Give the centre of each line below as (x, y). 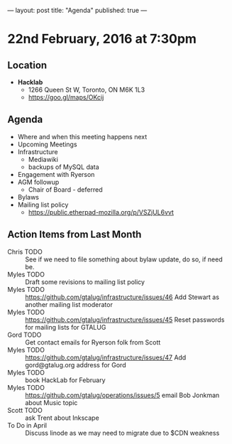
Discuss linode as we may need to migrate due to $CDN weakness (122, 433)
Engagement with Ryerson (56, 174)
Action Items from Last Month (74, 235)
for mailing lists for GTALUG (66, 327)
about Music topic (51, 402)
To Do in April (27, 425)
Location (27, 65)
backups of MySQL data (63, 167)
